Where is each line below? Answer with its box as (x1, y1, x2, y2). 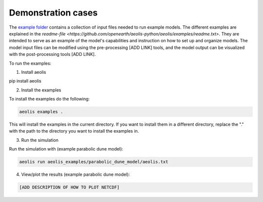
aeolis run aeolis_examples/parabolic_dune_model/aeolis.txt (19, 159, 169, 165)
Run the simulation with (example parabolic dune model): (9, 146, 124, 152)
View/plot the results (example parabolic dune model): (21, 171, 130, 177)
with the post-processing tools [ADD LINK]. (9, 51, 96, 57)
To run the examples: (9, 60, 52, 66)
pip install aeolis (9, 78, 41, 84)
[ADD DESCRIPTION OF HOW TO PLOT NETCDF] (19, 185, 120, 190)
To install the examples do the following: (9, 96, 90, 102)
